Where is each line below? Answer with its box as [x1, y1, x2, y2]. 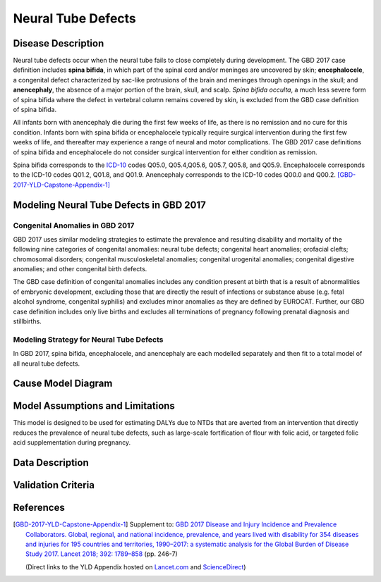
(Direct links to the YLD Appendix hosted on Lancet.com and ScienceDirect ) [25, 562, 246, 571]
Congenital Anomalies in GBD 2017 [13, 221, 135, 230]
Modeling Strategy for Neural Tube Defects [13, 335, 164, 345]
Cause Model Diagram [13, 378, 113, 390]
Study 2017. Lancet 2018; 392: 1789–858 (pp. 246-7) [25, 550, 178, 558]
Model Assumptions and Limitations [13, 400, 176, 412]
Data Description [13, 457, 90, 469]
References [13, 502, 65, 514]
